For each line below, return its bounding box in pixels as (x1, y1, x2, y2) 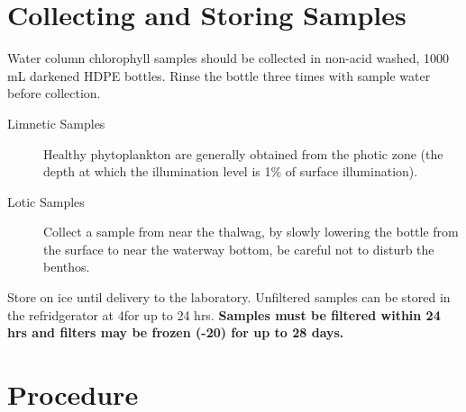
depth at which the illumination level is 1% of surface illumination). (43, 162, 418, 181)
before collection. (7, 84, 101, 103)
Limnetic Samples (7, 113, 105, 132)
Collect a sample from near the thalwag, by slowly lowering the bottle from (43, 222, 459, 241)
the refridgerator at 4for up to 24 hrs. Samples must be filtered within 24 (7, 305, 441, 324)
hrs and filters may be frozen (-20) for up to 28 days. (7, 323, 344, 342)
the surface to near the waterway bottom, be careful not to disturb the (43, 239, 434, 258)
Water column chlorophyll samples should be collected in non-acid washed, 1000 (7, 49, 449, 67)
